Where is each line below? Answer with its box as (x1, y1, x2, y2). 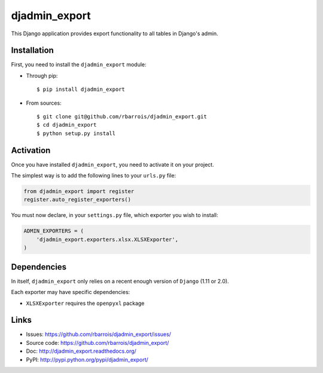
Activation (11, 145, 51, 155)
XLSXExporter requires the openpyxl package (26, 299, 145, 307)
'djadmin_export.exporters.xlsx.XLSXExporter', (36, 236, 179, 243)
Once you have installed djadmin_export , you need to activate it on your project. (11, 161, 215, 168)
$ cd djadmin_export (36, 121, 97, 129)
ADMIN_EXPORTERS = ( (23, 228, 84, 234)
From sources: (26, 99, 62, 106)
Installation (11, 45, 54, 56)
